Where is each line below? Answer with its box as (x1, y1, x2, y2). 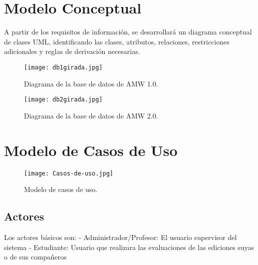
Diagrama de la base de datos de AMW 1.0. (24, 78, 158, 88)
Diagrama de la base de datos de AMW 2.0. (24, 110, 158, 120)
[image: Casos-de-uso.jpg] (24, 169, 113, 177)
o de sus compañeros (4, 251, 67, 262)
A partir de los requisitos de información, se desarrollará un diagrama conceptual (4, 26, 252, 37)
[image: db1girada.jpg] (24, 63, 103, 71)
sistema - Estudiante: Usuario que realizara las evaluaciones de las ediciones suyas (4, 241, 255, 252)
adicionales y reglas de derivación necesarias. (4, 46, 140, 56)
